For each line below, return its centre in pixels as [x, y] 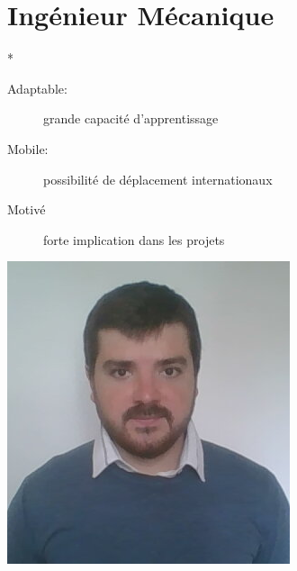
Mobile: [28, 148]
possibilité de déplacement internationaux [158, 179]
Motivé [27, 209]
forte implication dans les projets [134, 239]
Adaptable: [37, 88]
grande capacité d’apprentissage [131, 118]
